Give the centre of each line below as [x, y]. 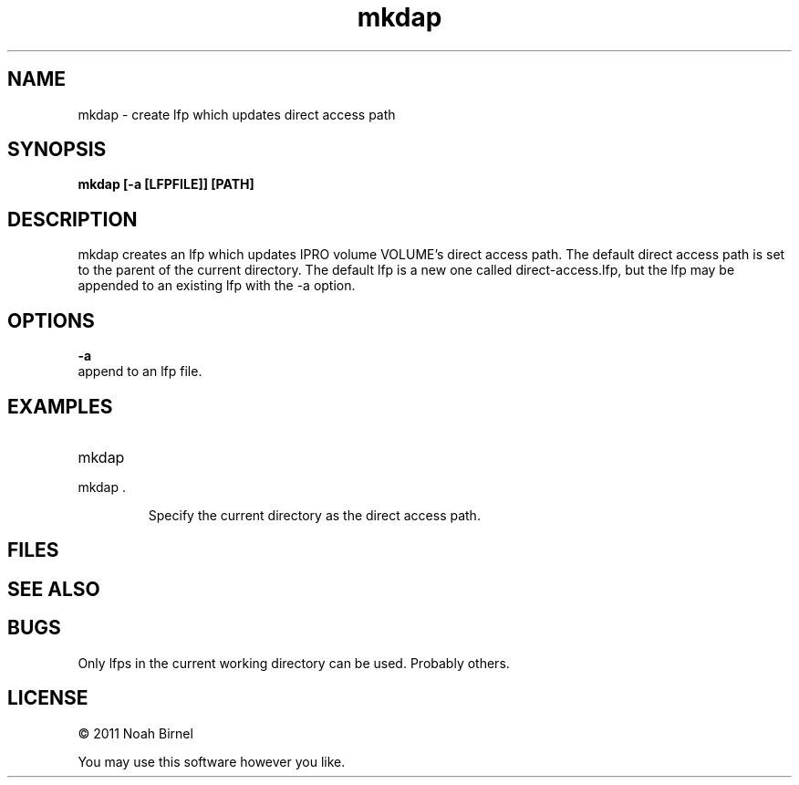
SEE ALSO [54, 589]
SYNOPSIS [57, 150]
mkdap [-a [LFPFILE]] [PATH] [166, 184]
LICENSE [48, 698]
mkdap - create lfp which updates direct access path [237, 114]
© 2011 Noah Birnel [135, 733]
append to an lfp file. [140, 372]
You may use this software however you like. [212, 761]
